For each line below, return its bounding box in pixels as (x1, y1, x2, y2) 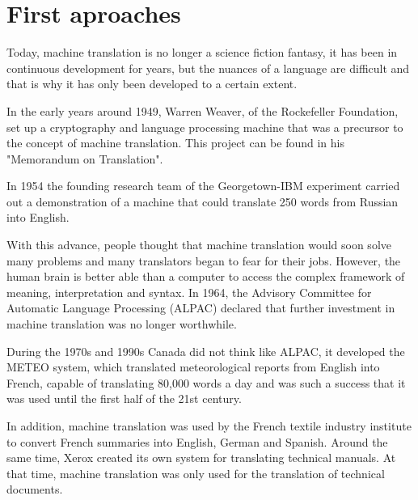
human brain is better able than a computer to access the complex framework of (6, 268, 405, 285)
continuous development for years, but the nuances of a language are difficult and (6, 59, 410, 76)
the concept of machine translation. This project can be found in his (6, 134, 344, 151)
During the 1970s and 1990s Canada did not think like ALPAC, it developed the (6, 342, 405, 359)
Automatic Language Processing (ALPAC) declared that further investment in (6, 299, 395, 316)
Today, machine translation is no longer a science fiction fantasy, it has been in (6, 44, 398, 61)
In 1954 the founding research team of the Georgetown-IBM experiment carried (6, 177, 400, 194)
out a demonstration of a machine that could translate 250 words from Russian (6, 193, 399, 210)
